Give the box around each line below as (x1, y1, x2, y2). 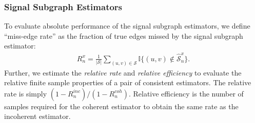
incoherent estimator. (4, 111, 71, 121)
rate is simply (4, 88, 47, 99)
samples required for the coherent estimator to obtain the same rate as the (4, 101, 239, 111)
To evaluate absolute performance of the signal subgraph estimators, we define (4, 20, 250, 31)
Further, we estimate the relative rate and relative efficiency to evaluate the (4, 67, 242, 78)
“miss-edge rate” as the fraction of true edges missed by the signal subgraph (4, 30, 243, 41)
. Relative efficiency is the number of (128, 88, 244, 99)
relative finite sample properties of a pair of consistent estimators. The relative (4, 77, 251, 88)
